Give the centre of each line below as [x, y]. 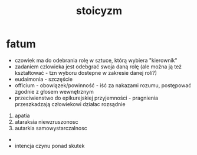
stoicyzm [99, 11]
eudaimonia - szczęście [43, 79]
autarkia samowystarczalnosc [51, 128]
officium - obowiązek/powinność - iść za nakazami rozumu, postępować [103, 85]
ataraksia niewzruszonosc [46, 121]
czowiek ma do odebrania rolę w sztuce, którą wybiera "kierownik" [96, 60]
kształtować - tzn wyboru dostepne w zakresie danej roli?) [86, 72]
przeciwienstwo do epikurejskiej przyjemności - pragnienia [86, 98]
